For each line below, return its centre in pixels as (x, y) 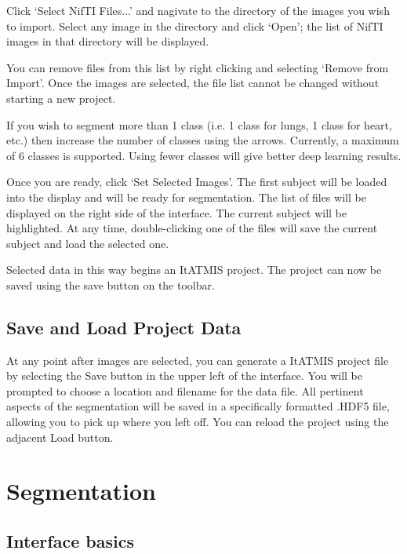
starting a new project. (61, 98)
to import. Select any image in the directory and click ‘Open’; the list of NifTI (195, 26)
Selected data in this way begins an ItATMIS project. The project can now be (194, 270)
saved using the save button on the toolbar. (111, 284)
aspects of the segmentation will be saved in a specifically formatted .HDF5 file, (198, 406)
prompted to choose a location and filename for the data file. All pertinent (185, 390)
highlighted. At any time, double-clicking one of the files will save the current (192, 228)
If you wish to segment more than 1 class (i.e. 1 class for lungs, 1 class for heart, (199, 124)
